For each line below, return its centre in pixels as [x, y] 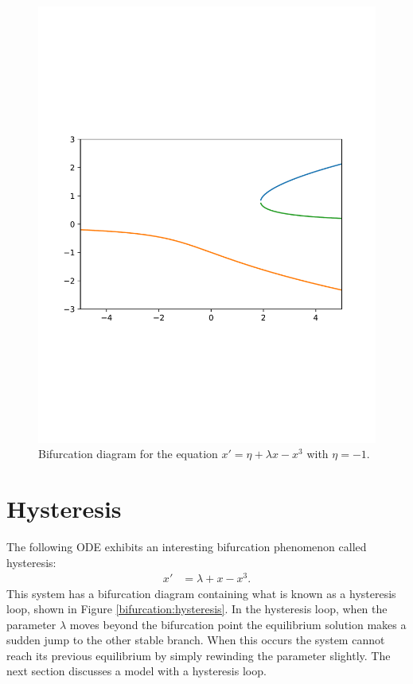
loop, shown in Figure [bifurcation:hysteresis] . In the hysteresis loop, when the [197, 609]
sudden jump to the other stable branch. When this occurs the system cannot [196, 640]
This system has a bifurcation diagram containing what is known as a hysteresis [201, 593]
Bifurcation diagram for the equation [128, 454]
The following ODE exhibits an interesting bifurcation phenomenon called [187, 547]
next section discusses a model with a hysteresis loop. [136, 671]
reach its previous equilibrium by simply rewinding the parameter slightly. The [199, 655]
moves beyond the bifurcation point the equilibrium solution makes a [238, 624]
